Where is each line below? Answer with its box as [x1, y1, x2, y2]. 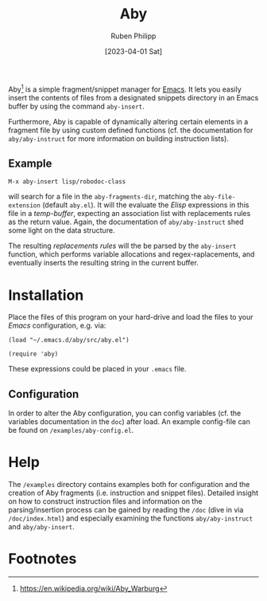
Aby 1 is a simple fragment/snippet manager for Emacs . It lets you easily [8, 83, 242, 94]
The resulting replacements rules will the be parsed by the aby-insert [8, 241, 237, 251]
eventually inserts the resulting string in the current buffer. [8, 258, 199, 268]
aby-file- [203, 193, 236, 202]
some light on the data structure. [8, 226, 115, 235]
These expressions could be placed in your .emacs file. [8, 364, 187, 374]
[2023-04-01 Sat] [104, 46, 163, 56]
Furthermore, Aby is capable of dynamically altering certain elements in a [8, 116, 249, 126]
